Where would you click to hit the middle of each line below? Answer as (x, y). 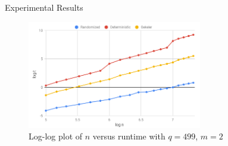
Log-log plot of (56, 136)
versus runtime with (129, 136)
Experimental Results (44, 7)
